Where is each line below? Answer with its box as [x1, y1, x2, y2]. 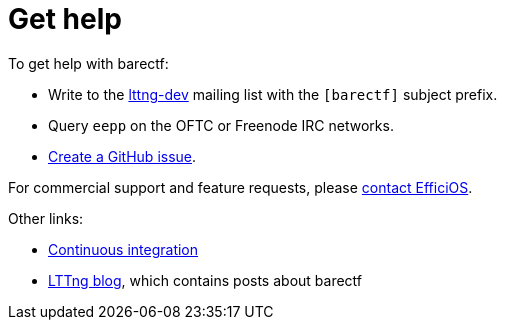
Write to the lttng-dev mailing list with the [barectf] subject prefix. [48, 85, 498, 103]
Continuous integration [48, 240, 199, 258]
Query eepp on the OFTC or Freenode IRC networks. [48, 116, 394, 134]
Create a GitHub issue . [48, 147, 197, 165]
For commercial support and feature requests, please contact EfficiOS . [8, 178, 473, 196]
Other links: [8, 209, 84, 227]
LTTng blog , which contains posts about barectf [48, 271, 363, 289]
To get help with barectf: [8, 54, 169, 72]
